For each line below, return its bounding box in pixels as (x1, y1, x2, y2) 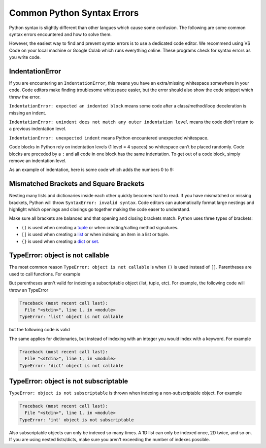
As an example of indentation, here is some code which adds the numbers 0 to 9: (9, 167, 174, 172)
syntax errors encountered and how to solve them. (9, 31, 112, 37)
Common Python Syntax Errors (9, 7, 139, 18)
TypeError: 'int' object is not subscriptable (19, 417, 134, 422)
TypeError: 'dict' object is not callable (19, 363, 124, 368)
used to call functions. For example (9, 271, 81, 277)
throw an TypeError (9, 287, 49, 293)
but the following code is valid (9, 327, 70, 333)
